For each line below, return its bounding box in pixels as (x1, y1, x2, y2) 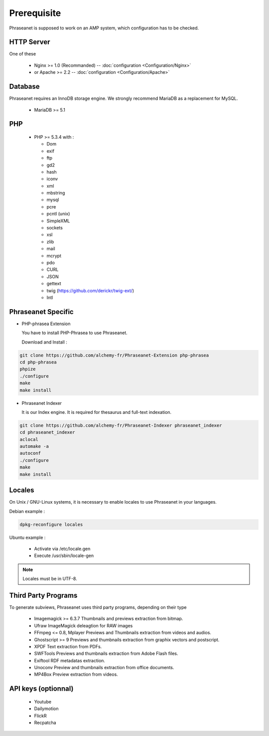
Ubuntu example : (9, 534, 46, 541)
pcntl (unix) (46, 211, 70, 217)
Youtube (34, 699, 52, 705)
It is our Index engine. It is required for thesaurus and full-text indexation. (21, 409, 172, 415)
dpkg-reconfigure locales (19, 522, 83, 527)
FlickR (34, 713, 47, 719)
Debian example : (9, 508, 45, 514)
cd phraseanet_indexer (19, 429, 75, 435)
